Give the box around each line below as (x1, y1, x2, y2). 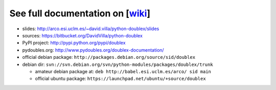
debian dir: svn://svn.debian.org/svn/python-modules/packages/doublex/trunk (22, 61, 213, 67)
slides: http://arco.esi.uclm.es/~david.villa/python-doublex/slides (22, 26, 159, 32)
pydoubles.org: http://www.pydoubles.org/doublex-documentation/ (22, 47, 164, 53)
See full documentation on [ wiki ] (9, 8, 151, 19)
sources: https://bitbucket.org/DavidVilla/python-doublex (22, 32, 143, 38)
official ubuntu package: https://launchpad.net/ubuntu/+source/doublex (35, 76, 206, 82)
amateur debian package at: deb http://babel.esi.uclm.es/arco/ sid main (35, 68, 212, 74)
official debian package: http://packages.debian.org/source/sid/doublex (22, 54, 196, 60)
